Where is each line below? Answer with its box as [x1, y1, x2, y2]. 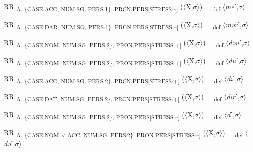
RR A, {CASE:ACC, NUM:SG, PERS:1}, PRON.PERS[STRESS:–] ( [4, 1, 183, 13]
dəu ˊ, [228, 37, 244, 48]
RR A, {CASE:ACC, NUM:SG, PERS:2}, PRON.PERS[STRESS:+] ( [4, 73, 185, 85]
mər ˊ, [225, 19, 242, 30]
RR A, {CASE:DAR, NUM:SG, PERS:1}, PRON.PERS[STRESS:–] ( [4, 19, 184, 31]
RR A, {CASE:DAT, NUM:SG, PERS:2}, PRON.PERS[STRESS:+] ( [4, 91, 185, 103]
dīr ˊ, [226, 91, 240, 101]
